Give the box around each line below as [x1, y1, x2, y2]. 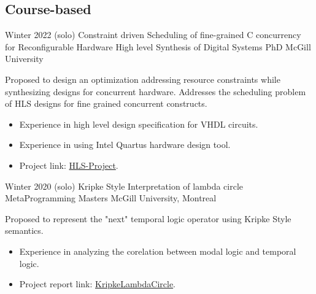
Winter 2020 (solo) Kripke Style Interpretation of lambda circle [5, 179, 244, 192]
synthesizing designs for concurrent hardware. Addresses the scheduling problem [5, 85, 306, 98]
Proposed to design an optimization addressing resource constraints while [5, 72, 280, 85]
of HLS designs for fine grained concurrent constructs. [5, 97, 207, 110]
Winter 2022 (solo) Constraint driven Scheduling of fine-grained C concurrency [5, 28, 301, 41]
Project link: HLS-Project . [19, 158, 118, 171]
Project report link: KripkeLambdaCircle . [19, 277, 176, 290]
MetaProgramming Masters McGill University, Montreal [5, 191, 217, 204]
